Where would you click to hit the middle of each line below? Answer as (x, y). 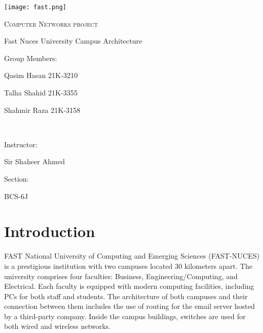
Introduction (50, 231)
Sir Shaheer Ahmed (35, 161)
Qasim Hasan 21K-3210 (41, 75)
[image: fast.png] (35, 7)
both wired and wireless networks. (58, 326)
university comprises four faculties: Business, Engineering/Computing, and (121, 276)
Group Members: (31, 58)
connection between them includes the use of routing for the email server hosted (130, 306)
